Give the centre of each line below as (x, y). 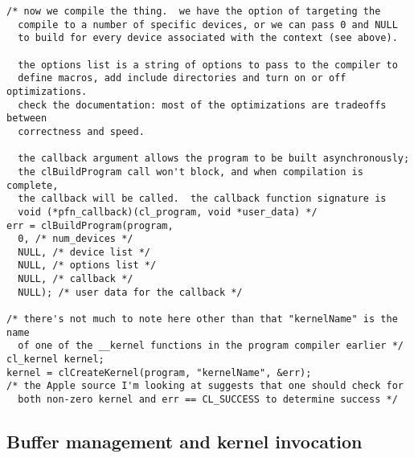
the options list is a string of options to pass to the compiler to (208, 65)
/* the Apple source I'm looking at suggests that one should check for (205, 386)
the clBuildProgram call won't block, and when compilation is (191, 172)
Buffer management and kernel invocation (184, 442)
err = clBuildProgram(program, (90, 225)
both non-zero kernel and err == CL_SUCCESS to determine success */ (208, 400)
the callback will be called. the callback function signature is (202, 199)
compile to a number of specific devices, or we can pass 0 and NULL (208, 25)
